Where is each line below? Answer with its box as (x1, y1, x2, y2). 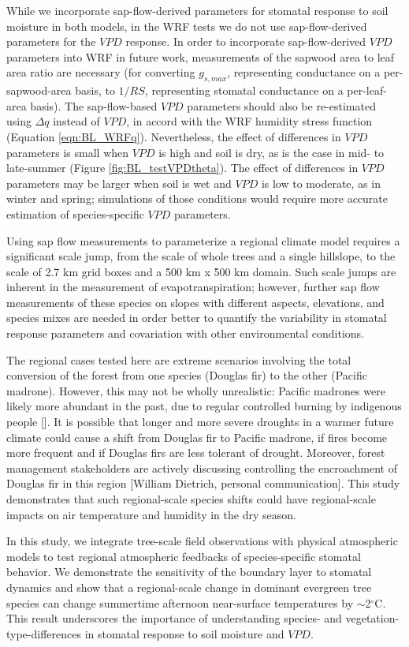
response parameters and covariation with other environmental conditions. (6, 325, 365, 342)
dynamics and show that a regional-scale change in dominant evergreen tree (6, 578, 372, 595)
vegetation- (345, 610, 400, 626)
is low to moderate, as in (261, 174, 381, 191)
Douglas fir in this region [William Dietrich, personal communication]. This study (6, 475, 400, 492)
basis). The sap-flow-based (30, 97, 158, 114)
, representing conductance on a (227, 64, 381, 80)
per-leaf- (347, 82, 387, 99)
